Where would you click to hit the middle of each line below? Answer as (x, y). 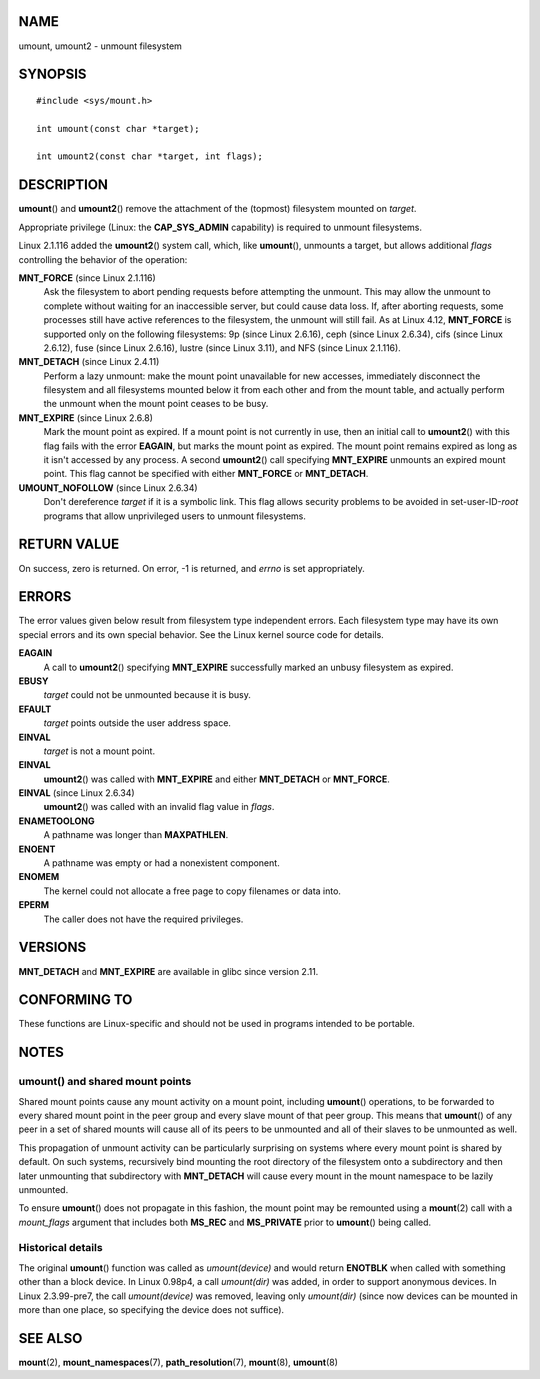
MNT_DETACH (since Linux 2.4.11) (89, 362)
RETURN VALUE (69, 544)
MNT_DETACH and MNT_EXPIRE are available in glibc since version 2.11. (168, 971)
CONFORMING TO (75, 1000)
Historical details (61, 1248)
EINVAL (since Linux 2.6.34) (76, 793)
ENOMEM (39, 877)
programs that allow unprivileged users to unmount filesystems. (175, 516)
